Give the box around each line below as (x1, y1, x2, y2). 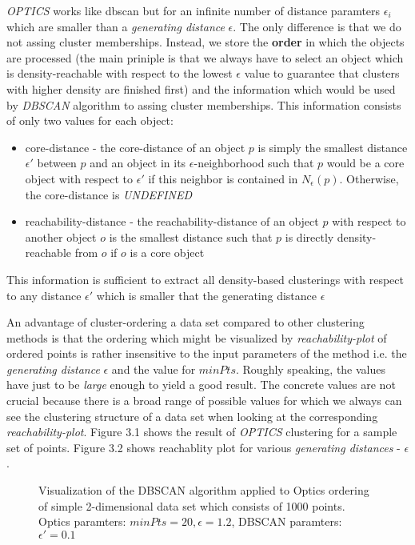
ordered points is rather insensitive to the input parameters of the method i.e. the (6, 345, 407, 362)
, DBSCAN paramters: (231, 513, 342, 530)
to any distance (6, 287, 82, 303)
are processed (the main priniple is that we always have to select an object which (6, 49, 404, 66)
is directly (285, 228, 334, 245)
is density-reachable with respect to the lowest (6, 65, 233, 82)
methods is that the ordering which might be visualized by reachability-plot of (6, 329, 387, 346)
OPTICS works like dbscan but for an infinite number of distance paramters (6, 2, 381, 18)
